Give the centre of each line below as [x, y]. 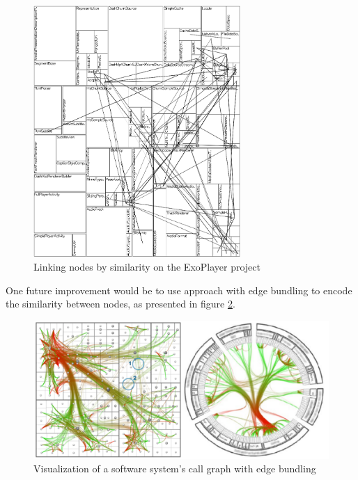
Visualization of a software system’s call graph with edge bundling [175, 469]
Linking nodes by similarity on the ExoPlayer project [147, 266]
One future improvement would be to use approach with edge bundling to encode [179, 290]
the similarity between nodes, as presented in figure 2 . [120, 304]
